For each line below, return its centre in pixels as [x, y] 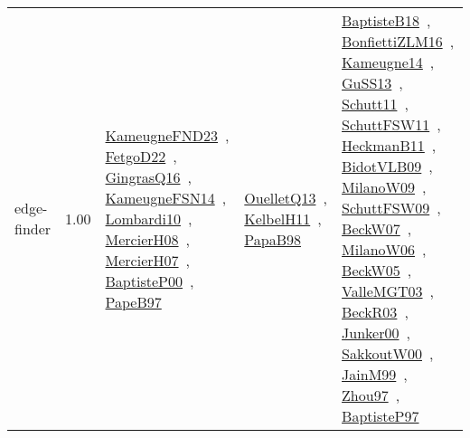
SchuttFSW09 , [391, 208]
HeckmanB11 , [389, 145]
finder [33, 229]
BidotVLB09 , [387, 166]
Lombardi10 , [149, 218]
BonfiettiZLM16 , [398, 41]
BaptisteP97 [381, 416]
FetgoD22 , [141, 156]
